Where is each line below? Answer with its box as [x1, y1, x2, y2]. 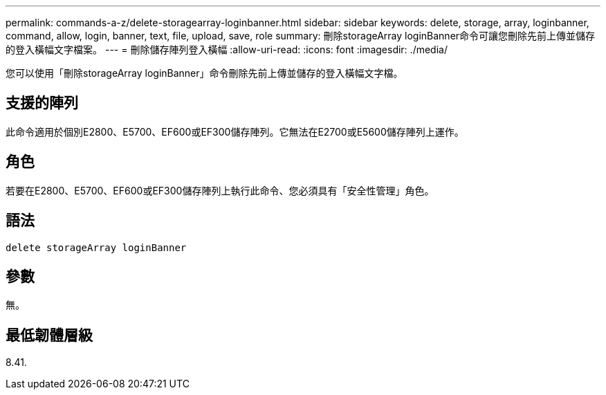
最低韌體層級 [6, 326, 93, 344]
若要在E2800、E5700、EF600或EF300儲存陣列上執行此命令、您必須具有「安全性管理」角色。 [6, 184, 434, 196]
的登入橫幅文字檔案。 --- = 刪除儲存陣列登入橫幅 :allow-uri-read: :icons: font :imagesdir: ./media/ [6, 44, 448, 55]
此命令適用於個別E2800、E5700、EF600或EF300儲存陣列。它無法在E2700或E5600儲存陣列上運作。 [6, 125, 464, 138]
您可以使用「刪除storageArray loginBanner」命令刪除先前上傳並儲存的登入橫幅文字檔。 [6, 67, 403, 79]
